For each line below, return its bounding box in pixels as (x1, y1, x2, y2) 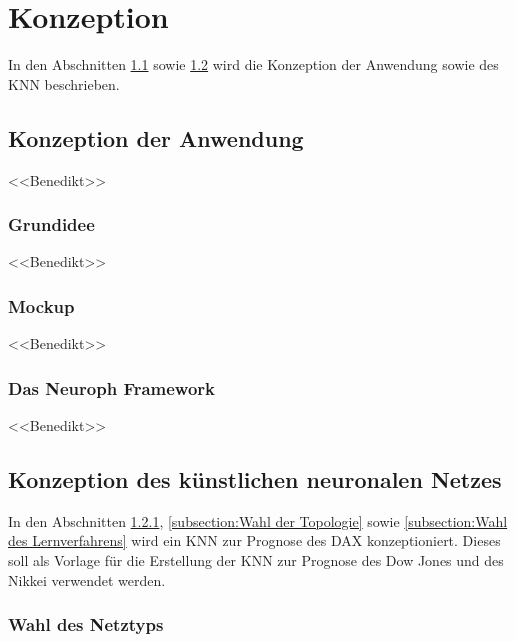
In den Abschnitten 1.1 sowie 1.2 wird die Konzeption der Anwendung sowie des (8, 54, 499, 75)
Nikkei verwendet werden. (8, 569, 166, 590)
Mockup (8, 293, 75, 318)
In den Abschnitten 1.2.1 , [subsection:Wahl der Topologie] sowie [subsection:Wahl (8, 510, 508, 531)
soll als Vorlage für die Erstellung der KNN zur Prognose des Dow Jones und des (8, 549, 504, 570)
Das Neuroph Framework (8, 375, 216, 400)
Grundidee (8, 212, 95, 237)
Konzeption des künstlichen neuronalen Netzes (8, 463, 502, 494)
